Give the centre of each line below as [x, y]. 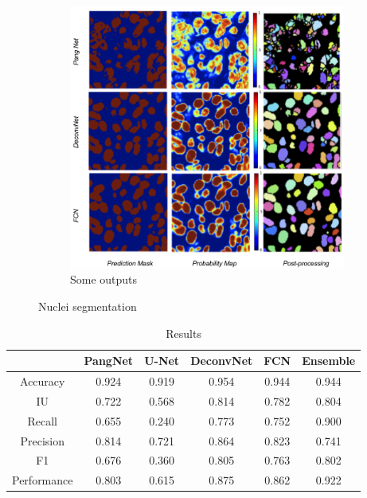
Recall [43, 420]
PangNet [109, 361]
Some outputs [104, 279]
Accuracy [43, 381]
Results [183, 333]
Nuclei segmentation [88, 306]
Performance [43, 480]
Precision [43, 440]
